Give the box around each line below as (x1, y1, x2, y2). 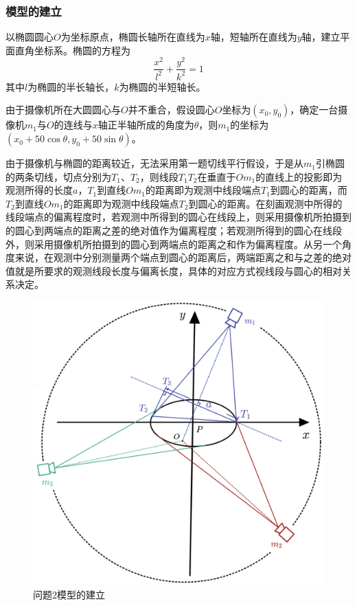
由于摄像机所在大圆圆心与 (5, 102, 121, 117)
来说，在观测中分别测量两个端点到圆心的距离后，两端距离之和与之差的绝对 (14, 250, 352, 265)
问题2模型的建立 (33, 587, 105, 601)
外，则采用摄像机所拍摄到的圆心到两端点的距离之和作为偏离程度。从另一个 (5, 236, 342, 251)
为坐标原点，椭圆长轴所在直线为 (60, 30, 205, 44)
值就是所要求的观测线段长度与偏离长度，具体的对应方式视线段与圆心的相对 (5, 263, 342, 278)
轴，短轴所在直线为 (210, 30, 297, 44)
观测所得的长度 (5, 183, 73, 197)
